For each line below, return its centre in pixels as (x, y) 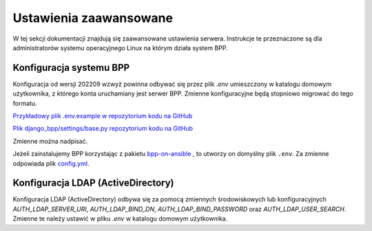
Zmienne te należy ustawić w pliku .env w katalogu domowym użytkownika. (120, 219)
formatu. (25, 103)
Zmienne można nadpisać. (50, 141)
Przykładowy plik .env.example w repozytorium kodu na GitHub (103, 116)
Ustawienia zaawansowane (93, 18)
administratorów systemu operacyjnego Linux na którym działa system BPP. (120, 47)
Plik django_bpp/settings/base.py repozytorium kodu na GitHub (103, 129)
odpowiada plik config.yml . (51, 163)
